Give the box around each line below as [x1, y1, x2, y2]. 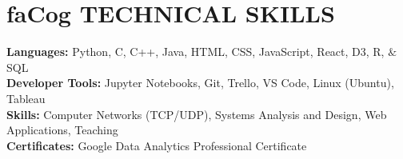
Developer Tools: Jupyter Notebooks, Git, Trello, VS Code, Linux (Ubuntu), [6, 74, 394, 91]
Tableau [6, 89, 46, 106]
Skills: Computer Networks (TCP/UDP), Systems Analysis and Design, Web [6, 105, 387, 122]
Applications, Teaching [6, 121, 118, 138]
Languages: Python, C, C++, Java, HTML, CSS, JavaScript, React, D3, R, [6, 43, 385, 60]
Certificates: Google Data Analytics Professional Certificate [6, 137, 307, 153]
